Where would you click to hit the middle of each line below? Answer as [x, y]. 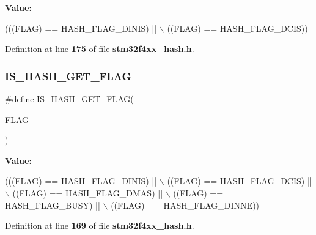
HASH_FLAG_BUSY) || [53, 205]
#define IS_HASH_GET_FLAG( [69, 99]
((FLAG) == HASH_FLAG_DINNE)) [185, 205]
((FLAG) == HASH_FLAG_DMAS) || [88, 192]
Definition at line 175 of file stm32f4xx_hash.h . [100, 49]
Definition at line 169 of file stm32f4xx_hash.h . [100, 226]
